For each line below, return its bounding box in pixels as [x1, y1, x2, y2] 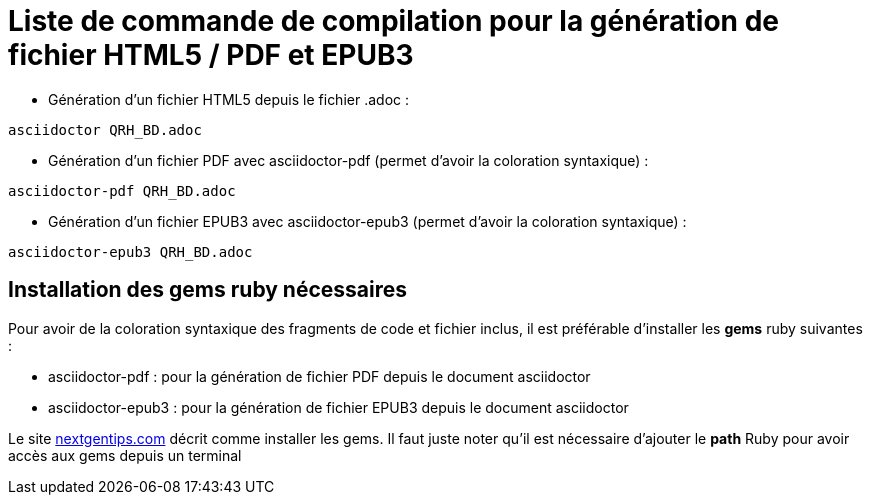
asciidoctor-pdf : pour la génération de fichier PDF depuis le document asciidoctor [48, 367, 591, 385]
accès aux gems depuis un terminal [8, 446, 242, 464]
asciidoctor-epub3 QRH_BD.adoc [8, 243, 253, 260]
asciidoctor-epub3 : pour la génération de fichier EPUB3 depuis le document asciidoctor [48, 398, 629, 416]
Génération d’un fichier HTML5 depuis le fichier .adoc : [48, 90, 409, 108]
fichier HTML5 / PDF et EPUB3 [8, 38, 414, 72]
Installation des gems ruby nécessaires [8, 277, 408, 303]
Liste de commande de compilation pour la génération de [8, 4, 779, 38]
